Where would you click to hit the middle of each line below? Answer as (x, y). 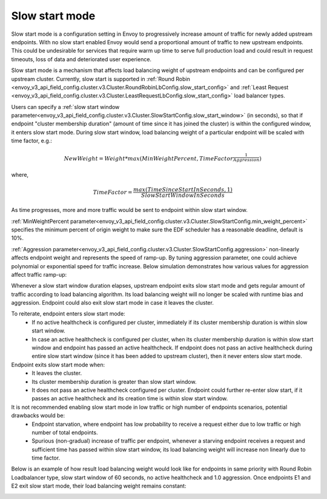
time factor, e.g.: (32, 141)
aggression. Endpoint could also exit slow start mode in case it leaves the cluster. (113, 303)
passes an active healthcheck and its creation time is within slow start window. (130, 398)
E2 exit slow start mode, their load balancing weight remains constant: (99, 486)
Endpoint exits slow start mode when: (58, 365)
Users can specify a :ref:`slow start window (65, 107)
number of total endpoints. (65, 432)
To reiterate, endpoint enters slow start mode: (68, 314)
